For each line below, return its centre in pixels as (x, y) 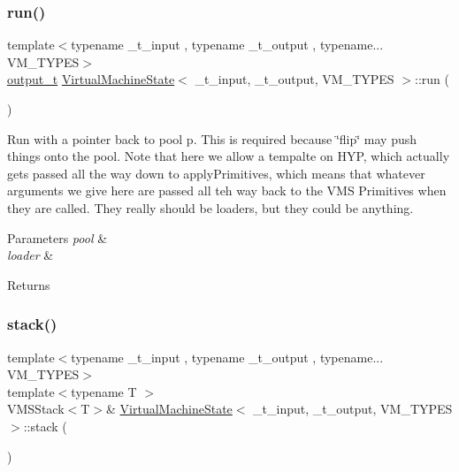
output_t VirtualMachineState (91, 79)
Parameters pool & (57, 237)
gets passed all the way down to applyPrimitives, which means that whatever (216, 173)
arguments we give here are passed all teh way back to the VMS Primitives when (227, 190)
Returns (29, 284)
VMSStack (36, 409)
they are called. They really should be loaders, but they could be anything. (210, 207)
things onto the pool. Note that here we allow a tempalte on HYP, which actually (229, 156)
